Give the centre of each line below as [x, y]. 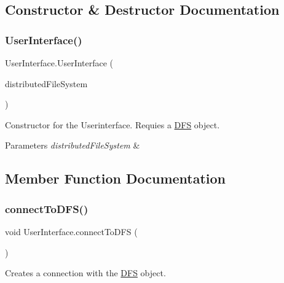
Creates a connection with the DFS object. [85, 273]
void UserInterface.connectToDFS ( [71, 231]
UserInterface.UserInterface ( [59, 63]
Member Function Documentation [116, 178]
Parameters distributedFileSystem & [73, 145]
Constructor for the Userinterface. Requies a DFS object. [112, 124]
